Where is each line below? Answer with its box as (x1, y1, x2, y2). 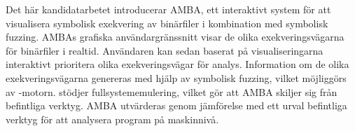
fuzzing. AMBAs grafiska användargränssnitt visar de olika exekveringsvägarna (6, 29, 344, 44)
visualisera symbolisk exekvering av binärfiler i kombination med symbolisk (6, 15, 328, 30)
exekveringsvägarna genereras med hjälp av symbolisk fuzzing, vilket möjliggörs (6, 70, 347, 85)
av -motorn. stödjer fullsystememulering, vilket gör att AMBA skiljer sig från (6, 84, 337, 99)
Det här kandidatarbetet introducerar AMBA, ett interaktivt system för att (6, 2, 331, 16)
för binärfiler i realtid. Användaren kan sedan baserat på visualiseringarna (6, 43, 323, 57)
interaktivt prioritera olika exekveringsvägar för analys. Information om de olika (6, 57, 349, 71)
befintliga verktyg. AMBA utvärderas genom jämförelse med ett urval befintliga (6, 98, 347, 113)
